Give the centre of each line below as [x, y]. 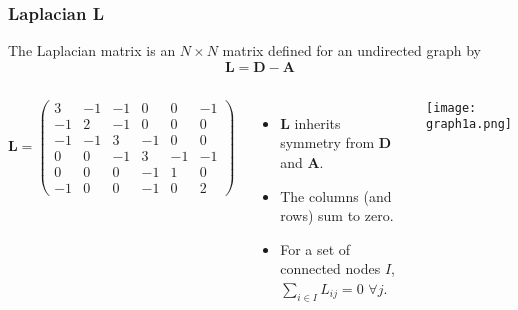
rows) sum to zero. [337, 215]
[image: [451, 107]
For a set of [315, 248]
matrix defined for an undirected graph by [351, 50]
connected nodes [330, 268]
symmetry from [327, 142]
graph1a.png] [469, 124]
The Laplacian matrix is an [92, 50]
